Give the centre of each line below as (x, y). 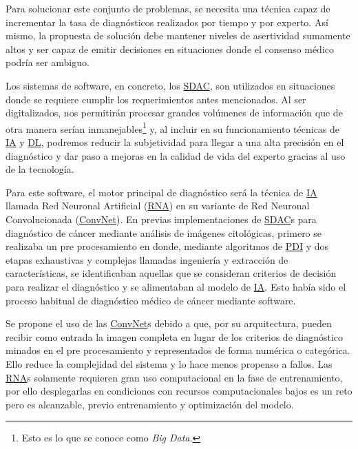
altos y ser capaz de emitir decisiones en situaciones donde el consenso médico (170, 49)
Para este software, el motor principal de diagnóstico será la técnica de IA (161, 192)
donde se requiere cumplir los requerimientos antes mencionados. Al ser (156, 99)
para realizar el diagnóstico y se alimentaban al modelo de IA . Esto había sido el (176, 286)
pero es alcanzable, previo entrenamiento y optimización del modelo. (150, 404)
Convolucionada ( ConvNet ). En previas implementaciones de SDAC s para (161, 219)
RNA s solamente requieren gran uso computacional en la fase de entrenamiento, (174, 377)
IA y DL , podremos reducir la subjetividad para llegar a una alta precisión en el (175, 142)
